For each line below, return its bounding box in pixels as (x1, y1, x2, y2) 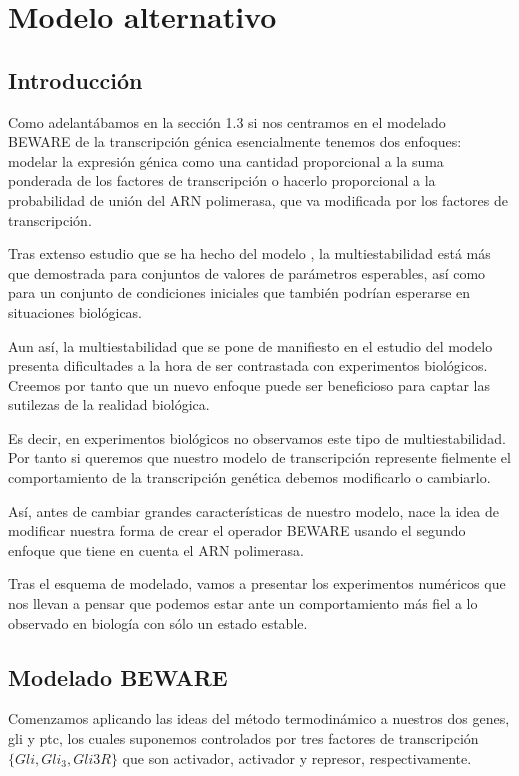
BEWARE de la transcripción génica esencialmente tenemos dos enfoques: (8, 131, 462, 152)
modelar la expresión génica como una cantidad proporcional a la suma (8, 150, 444, 171)
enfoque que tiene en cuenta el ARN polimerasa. (8, 539, 304, 560)
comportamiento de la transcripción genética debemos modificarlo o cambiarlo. (8, 467, 491, 488)
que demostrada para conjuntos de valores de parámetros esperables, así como (8, 262, 486, 283)
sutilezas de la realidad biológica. (8, 394, 210, 415)
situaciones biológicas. (8, 301, 143, 322)
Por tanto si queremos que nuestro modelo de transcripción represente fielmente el (8, 447, 511, 468)
